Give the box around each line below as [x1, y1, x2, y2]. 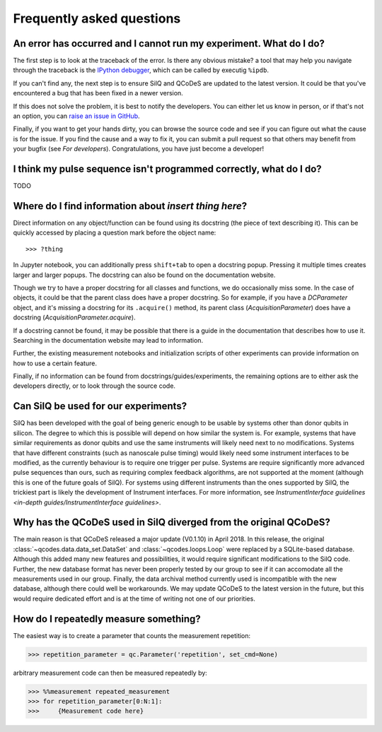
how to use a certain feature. [13, 359, 97, 367]
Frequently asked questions [13, 11, 181, 26]
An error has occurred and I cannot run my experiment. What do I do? [13, 37, 325, 49]
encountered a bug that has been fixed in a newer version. [13, 89, 183, 98]
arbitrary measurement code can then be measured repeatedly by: [13, 668, 208, 677]
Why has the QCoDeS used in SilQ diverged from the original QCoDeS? [13, 516, 330, 529]
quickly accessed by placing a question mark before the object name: [13, 228, 216, 237]
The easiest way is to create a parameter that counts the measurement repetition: [13, 631, 251, 639]
